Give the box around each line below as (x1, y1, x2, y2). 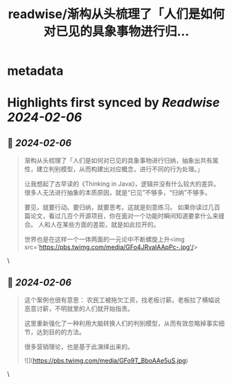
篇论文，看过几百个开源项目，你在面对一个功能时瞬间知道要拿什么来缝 (24, 212, 225, 220)
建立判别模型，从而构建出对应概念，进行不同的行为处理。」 (36, 165, 204, 173)
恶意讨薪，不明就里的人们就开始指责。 (24, 304, 134, 313)
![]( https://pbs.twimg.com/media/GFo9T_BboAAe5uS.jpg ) (24, 356, 188, 365)
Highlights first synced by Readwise (7, 95, 220, 111)
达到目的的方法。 (36, 328, 85, 336)
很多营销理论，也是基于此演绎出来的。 (24, 342, 134, 351)
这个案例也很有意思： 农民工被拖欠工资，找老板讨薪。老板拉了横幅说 (24, 296, 220, 304)
